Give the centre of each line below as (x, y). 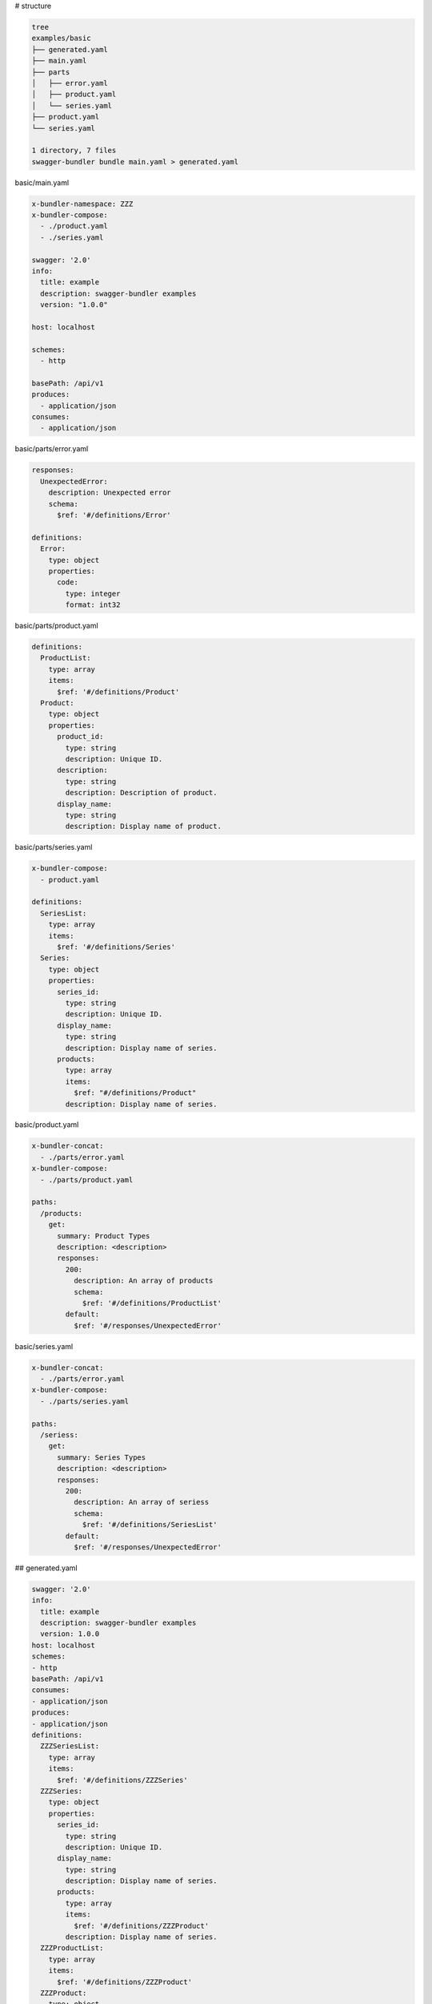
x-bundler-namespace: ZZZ (82, 204)
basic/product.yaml (47, 1125)
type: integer (93, 594)
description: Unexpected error (110, 493)
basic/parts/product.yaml (57, 626)
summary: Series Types (102, 1457)
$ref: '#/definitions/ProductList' (152, 1303)
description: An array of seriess (141, 1502)
